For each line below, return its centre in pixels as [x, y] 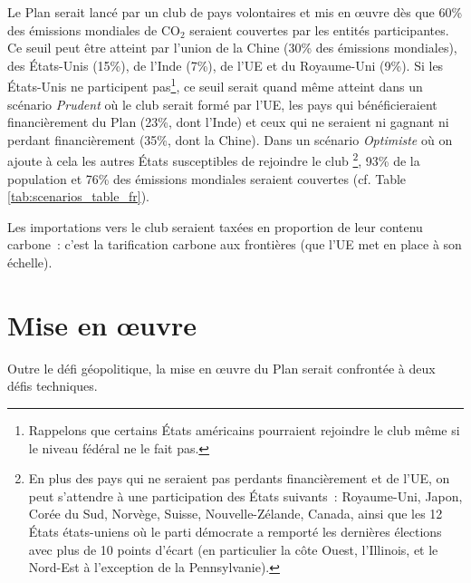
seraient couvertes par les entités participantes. [319, 29]
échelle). [30, 262]
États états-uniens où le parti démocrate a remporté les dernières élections [235, 531]
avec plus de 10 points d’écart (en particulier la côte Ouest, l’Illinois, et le [233, 549]
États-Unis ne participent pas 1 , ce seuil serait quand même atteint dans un [215, 85]
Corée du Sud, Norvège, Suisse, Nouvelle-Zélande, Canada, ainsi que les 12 [235, 514]
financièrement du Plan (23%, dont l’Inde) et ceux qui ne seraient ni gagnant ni [228, 122]
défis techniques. [53, 386]
